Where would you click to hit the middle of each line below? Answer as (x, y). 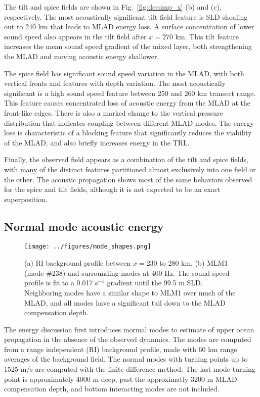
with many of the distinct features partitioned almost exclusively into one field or (130, 169)
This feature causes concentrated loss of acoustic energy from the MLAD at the (127, 103)
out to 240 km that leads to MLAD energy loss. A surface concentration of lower (129, 27)
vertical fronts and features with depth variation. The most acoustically (115, 83)
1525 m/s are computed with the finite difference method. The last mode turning (130, 369)
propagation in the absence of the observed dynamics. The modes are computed (128, 339)
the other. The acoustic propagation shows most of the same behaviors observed (128, 179)
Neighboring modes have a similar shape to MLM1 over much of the (130, 292)
